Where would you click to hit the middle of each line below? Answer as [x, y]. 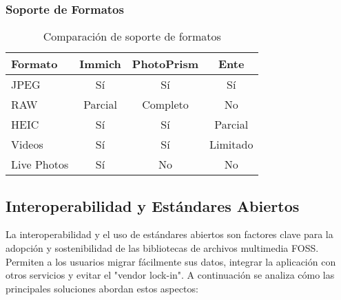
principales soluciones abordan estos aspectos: [102, 288]
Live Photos [40, 164]
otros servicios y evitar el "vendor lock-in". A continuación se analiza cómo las [170, 275]
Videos [27, 144]
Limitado [231, 144]
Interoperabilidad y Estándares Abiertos [153, 205]
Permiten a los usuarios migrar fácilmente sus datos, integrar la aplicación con [171, 261]
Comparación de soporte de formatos [132, 36]
